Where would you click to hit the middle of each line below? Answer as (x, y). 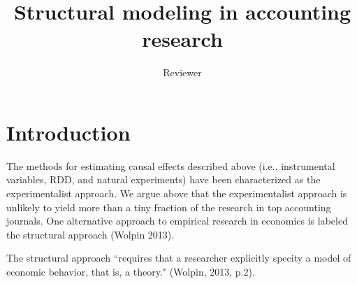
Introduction (68, 132)
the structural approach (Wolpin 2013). (90, 234)
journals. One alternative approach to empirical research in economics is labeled (177, 221)
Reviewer (182, 72)
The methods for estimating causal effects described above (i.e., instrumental (171, 165)
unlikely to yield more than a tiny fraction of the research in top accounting (169, 207)
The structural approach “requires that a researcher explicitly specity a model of (179, 258)
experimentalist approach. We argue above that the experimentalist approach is (177, 193)
